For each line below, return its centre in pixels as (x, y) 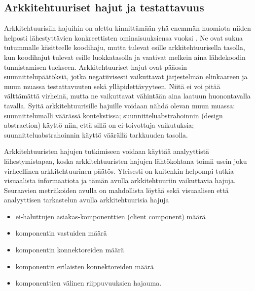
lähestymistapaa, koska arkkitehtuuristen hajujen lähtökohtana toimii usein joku (126, 161)
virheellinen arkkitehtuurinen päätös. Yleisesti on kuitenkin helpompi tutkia (119, 170)
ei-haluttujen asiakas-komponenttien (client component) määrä (110, 216)
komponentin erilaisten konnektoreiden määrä (85, 266)
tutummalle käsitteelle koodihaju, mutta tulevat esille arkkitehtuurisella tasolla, (125, 47)
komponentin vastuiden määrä (61, 233)
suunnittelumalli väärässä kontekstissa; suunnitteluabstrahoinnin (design (113, 115)
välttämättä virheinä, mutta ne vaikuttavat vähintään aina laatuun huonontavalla (127, 96)
